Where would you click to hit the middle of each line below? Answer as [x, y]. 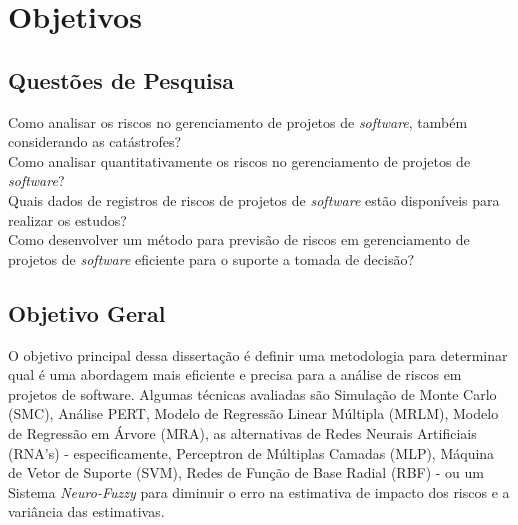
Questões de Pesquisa [121, 79]
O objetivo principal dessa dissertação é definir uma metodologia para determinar [258, 354]
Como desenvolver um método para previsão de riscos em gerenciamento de [239, 239]
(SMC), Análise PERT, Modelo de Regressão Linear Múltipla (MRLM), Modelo [253, 413]
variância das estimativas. [86, 511]
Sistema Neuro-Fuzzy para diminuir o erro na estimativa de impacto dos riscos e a [259, 491]
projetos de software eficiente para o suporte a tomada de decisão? [211, 258]
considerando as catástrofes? [95, 141]
